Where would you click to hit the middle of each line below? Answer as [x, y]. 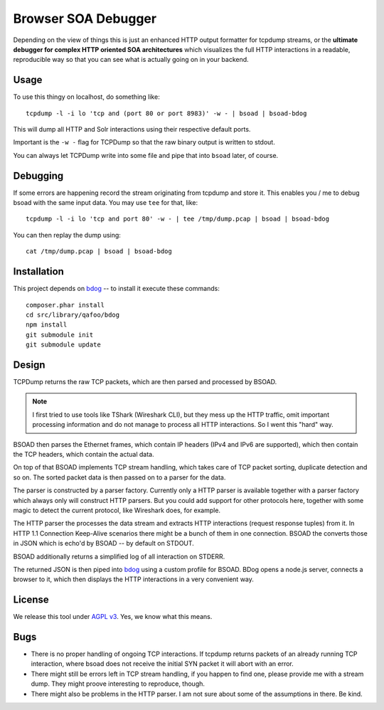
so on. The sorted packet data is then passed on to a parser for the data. [119, 477]
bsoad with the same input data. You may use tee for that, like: [106, 203]
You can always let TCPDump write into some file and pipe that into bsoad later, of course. [146, 155]
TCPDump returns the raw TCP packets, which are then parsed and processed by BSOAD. [145, 382]
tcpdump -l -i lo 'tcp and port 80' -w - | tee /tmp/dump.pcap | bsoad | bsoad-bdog [178, 219]
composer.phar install [65, 305]
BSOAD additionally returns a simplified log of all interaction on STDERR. [119, 556]
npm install [47, 325]
